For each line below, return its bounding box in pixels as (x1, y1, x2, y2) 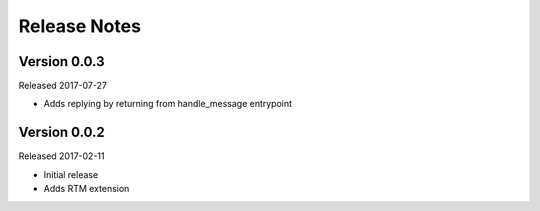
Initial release (43, 168, 99, 180)
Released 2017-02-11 (18, 150, 105, 162)
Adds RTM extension (43, 183, 130, 195)
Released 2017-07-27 (18, 80, 107, 92)
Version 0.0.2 (18, 124, 105, 141)
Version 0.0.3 (18, 53, 105, 70)
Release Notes (18, 15, 142, 37)
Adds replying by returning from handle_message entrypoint (43, 98, 293, 110)
